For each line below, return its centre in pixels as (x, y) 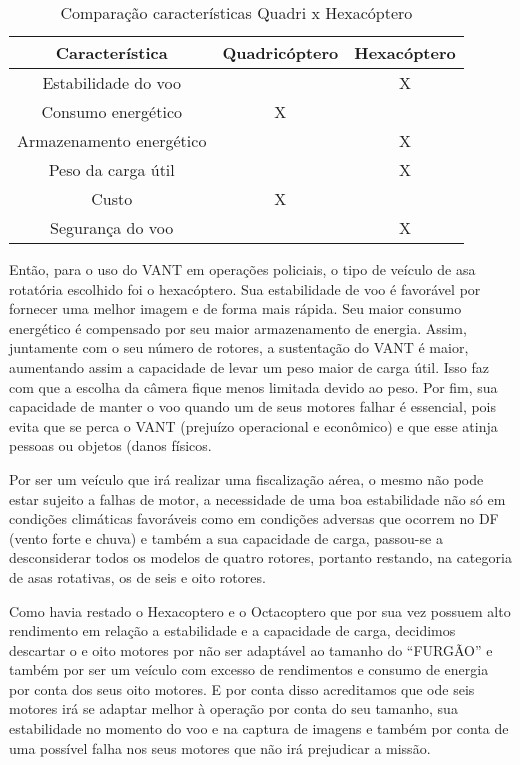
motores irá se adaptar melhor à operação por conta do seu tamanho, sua (233, 708)
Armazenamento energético (112, 140)
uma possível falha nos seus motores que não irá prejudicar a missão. (220, 747)
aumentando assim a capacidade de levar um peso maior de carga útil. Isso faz (249, 366)
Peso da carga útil (111, 169)
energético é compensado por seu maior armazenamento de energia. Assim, (238, 327)
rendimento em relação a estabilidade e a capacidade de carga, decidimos (232, 630)
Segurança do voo (112, 227)
